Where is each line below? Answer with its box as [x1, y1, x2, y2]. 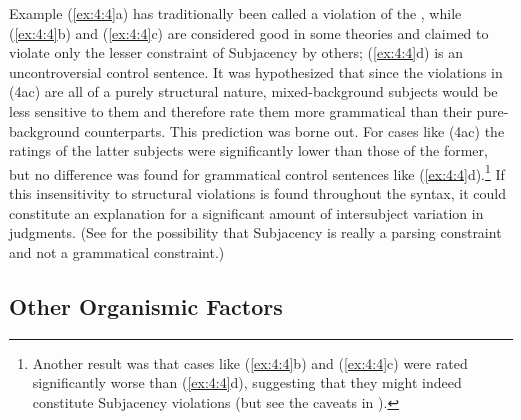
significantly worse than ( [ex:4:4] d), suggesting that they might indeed [32, 372, 462, 393]
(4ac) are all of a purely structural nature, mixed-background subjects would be [9, 81, 498, 102]
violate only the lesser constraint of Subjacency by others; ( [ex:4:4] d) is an [9, 42, 463, 63]
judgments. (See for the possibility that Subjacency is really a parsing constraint [9, 222, 502, 243]
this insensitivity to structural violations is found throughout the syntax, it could [9, 183, 506, 203]
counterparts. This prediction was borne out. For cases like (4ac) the [84, 120, 505, 141]
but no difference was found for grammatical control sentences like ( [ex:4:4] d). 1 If [9, 160, 505, 184]
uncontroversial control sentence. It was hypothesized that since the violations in [9, 61, 503, 82]
